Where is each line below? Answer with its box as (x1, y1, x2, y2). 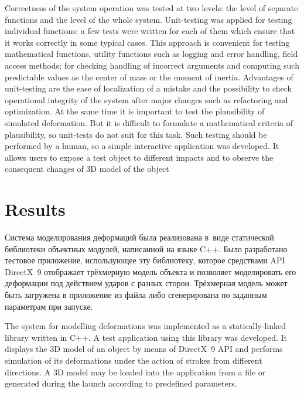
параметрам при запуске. (5, 300, 93, 312)
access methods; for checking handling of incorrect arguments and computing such (5, 59, 299, 71)
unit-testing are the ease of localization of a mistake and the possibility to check (5, 82, 292, 94)
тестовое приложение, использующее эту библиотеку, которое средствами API (5, 254, 285, 266)
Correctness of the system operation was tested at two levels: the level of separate (5, 2, 298, 13)
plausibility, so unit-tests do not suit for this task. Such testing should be (5, 128, 267, 140)
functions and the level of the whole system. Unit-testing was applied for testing (5, 13, 292, 25)
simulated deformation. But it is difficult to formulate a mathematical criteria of (5, 116, 293, 128)
